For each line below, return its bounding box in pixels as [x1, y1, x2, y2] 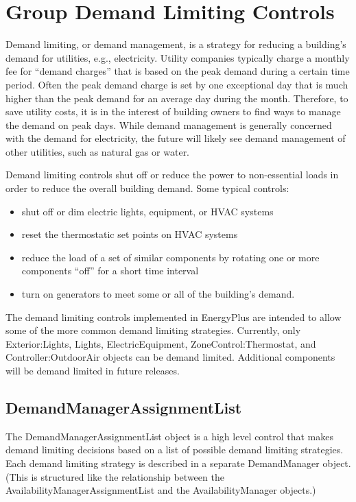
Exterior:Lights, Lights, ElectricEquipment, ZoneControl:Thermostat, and [5, 336, 316, 350]
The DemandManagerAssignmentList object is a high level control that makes [5, 429, 333, 443]
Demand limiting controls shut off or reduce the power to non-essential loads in [5, 167, 339, 182]
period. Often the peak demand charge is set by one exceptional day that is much [5, 77, 348, 91]
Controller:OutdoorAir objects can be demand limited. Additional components [5, 350, 335, 364]
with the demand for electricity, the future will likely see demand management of [5, 131, 346, 145]
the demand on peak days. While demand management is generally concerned [5, 117, 332, 132]
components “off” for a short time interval [21, 263, 199, 278]
